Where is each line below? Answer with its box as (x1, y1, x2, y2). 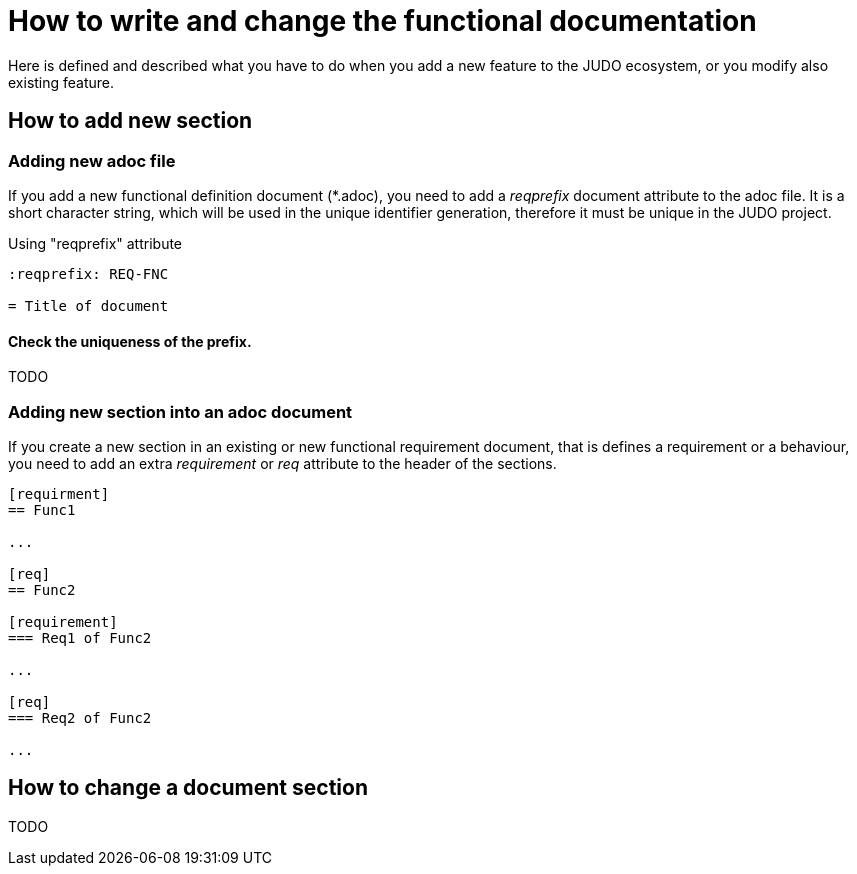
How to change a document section (8, 775, 368, 801)
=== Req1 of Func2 (8, 629, 152, 646)
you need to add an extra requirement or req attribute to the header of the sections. (8, 454, 557, 472)
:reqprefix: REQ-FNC (8, 265, 169, 282)
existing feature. (8, 73, 115, 91)
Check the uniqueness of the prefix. (8, 332, 252, 350)
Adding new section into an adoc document (8, 401, 353, 422)
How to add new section (8, 108, 253, 134)
